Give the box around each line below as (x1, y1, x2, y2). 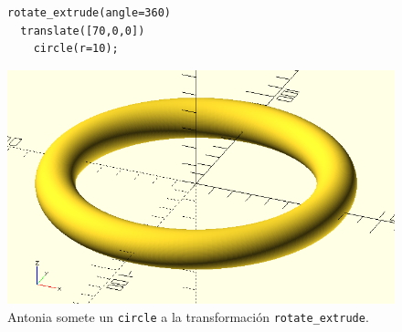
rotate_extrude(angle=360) (7, 6, 171, 19)
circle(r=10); (33, 42, 119, 56)
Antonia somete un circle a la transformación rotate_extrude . (7, 306, 369, 326)
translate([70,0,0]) (20, 24, 145, 37)
